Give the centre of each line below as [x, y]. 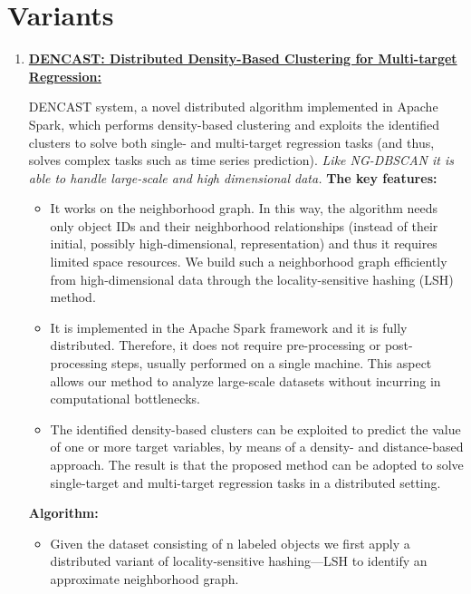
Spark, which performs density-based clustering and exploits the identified [234, 124]
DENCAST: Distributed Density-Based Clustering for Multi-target [243, 58]
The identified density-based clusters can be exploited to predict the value [255, 428]
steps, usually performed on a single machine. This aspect [272, 363]
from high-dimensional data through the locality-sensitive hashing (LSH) [252, 279]
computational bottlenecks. [125, 399]
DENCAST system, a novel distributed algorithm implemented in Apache [233, 107]
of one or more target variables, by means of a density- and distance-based [257, 447]
